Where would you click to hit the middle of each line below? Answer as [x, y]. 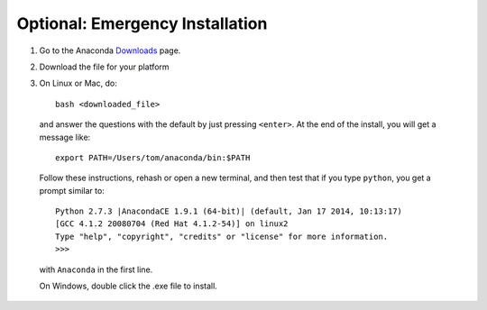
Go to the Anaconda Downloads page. [110, 50]
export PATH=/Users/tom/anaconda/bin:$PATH [153, 157]
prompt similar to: [72, 190]
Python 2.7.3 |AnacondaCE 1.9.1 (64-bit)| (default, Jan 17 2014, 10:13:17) [229, 211]
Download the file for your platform [105, 67]
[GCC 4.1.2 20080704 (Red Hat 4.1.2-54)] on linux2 [172, 224]
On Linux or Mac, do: [78, 83]
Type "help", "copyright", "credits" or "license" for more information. [222, 236]
